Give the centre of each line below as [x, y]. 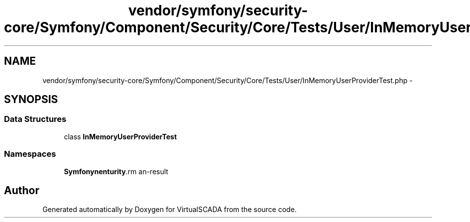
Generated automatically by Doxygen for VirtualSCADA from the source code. [170, 210]
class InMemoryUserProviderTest [120, 136]
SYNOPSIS [31, 100]
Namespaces [30, 154]
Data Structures [35, 119]
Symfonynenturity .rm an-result [116, 171]
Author [22, 190]
